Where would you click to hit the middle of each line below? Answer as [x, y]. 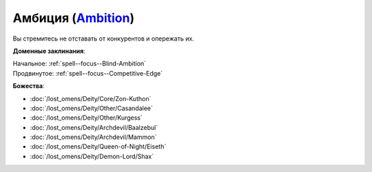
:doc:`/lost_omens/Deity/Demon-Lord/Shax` [92, 156]
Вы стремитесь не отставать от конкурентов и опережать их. [103, 39]
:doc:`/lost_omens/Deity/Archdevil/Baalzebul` [94, 127]
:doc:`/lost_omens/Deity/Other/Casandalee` [91, 108]
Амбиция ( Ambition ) [73, 18]
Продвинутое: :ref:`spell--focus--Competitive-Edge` [88, 73]
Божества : [29, 86]
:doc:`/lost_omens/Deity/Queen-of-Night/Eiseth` [98, 147]
